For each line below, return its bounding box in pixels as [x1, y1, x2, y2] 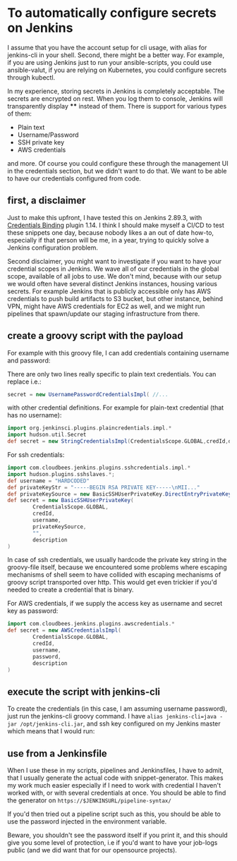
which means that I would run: [7, 727, 95, 735]
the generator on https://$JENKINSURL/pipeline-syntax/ [7, 796, 171, 805]
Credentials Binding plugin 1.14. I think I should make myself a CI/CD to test [7, 221, 224, 229]
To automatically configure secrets [7, 5, 217, 21]
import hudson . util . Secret [7, 432, 87, 439]
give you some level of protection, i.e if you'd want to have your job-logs [7, 838, 218, 847]
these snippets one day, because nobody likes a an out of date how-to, [7, 228, 214, 237]
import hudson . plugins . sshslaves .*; [7, 470, 115, 477]
